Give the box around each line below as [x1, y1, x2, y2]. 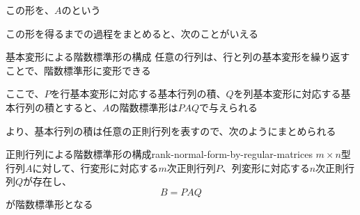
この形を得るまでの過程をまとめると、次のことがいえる [6, 26, 259, 40]
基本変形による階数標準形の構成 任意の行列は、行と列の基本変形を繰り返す [6, 49, 350, 64]
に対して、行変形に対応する [32, 160, 159, 175]
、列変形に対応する [221, 160, 310, 175]
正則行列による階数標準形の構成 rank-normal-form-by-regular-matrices [6, 147, 313, 161]
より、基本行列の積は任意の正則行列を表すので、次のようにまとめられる [6, 123, 336, 138]
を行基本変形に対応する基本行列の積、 [50, 86, 226, 101]
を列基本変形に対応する [233, 86, 341, 101]
